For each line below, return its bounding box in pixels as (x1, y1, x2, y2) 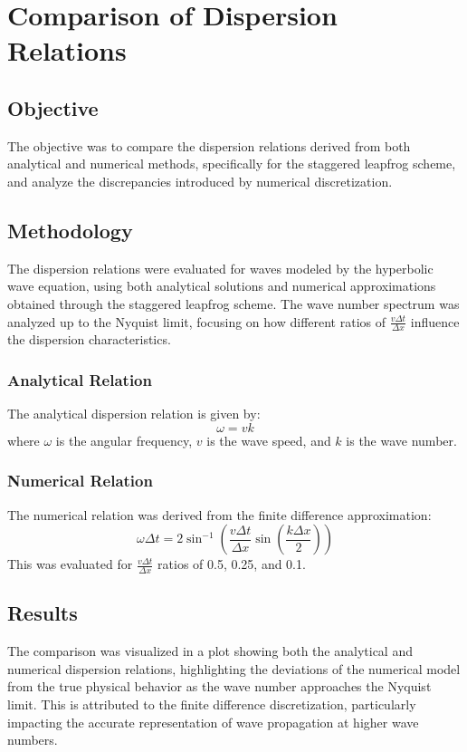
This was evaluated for (7, 554, 133, 574)
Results (7, 599, 78, 627)
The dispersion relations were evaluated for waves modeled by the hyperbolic (7, 258, 434, 277)
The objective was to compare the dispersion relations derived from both (7, 136, 411, 155)
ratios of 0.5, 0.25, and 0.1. (157, 554, 306, 574)
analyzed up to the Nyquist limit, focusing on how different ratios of (7, 312, 386, 331)
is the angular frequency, (55, 430, 193, 449)
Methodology (7, 216, 133, 244)
